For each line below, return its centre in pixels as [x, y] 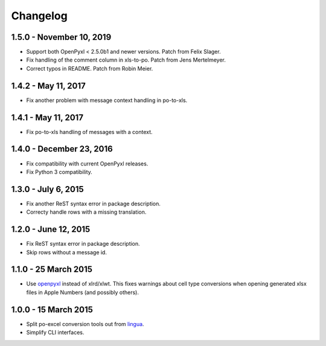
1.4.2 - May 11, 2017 [48, 85]
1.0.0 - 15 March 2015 [52, 309]
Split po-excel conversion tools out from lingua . [85, 324]
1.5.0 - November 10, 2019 [61, 37]
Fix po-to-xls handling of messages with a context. [90, 132]
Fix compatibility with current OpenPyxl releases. [87, 164]
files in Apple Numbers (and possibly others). [82, 292]
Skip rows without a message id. [66, 252]
